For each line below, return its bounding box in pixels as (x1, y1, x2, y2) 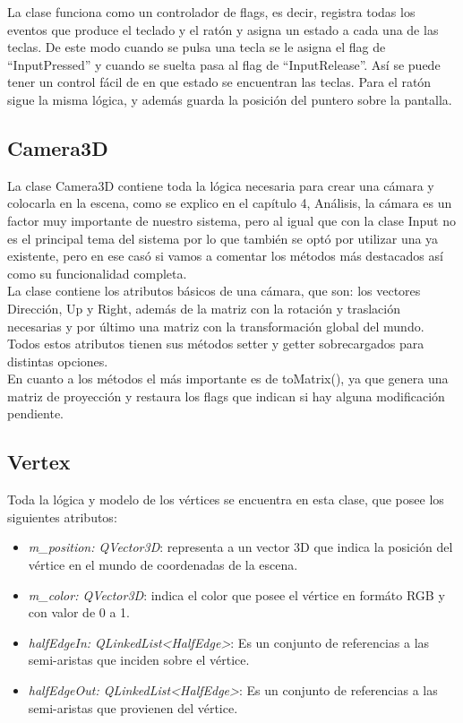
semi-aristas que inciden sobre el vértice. (28, 650, 250, 669)
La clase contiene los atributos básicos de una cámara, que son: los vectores (7, 281, 421, 300)
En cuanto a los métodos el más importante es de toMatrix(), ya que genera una (7, 369, 449, 388)
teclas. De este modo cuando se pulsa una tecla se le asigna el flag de (7, 38, 386, 56)
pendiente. (7, 404, 64, 423)
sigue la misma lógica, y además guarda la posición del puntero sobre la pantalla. (7, 90, 452, 108)
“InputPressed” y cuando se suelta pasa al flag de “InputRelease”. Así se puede (7, 55, 441, 73)
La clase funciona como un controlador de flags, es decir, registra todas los (7, 3, 416, 21)
